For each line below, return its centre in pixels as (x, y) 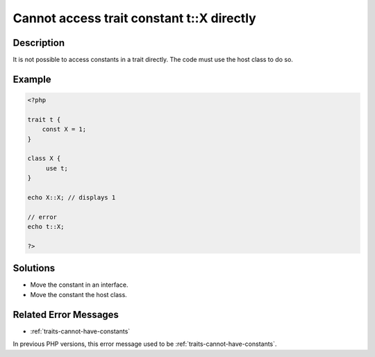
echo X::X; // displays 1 (72, 197)
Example (32, 79)
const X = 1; (64, 129)
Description (39, 43)
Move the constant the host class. (79, 294)
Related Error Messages (66, 314)
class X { (44, 159)
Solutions (34, 268)
